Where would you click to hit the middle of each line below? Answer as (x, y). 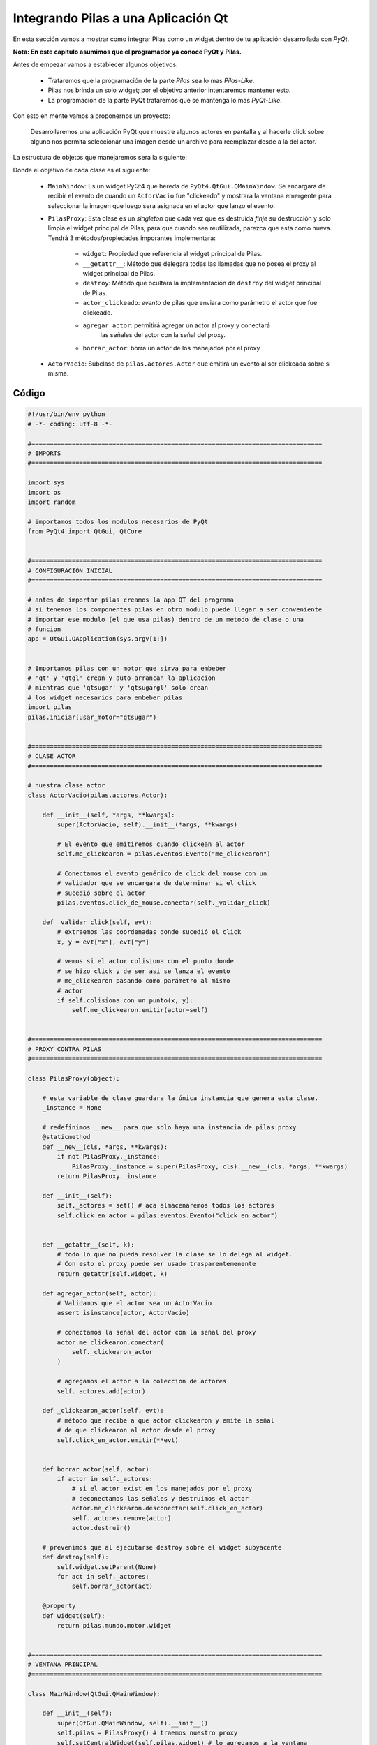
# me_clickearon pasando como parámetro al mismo (143, 981)
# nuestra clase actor (66, 786)
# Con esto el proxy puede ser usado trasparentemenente (156, 1264)
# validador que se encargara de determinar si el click (156, 883)
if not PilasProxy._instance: (109, 1157)
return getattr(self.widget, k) (112, 1274)
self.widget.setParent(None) (107, 1567)
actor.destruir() (101, 1528)
